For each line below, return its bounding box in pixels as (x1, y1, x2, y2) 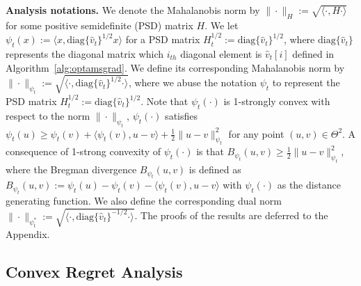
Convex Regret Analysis (6, 260, 183, 282)
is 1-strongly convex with (223, 94, 330, 109)
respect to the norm (6, 108, 90, 122)
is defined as (188, 162, 241, 177)
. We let (204, 17, 239, 32)
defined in (292, 47, 335, 61)
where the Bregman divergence (6, 162, 137, 177)
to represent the (272, 75, 340, 90)
